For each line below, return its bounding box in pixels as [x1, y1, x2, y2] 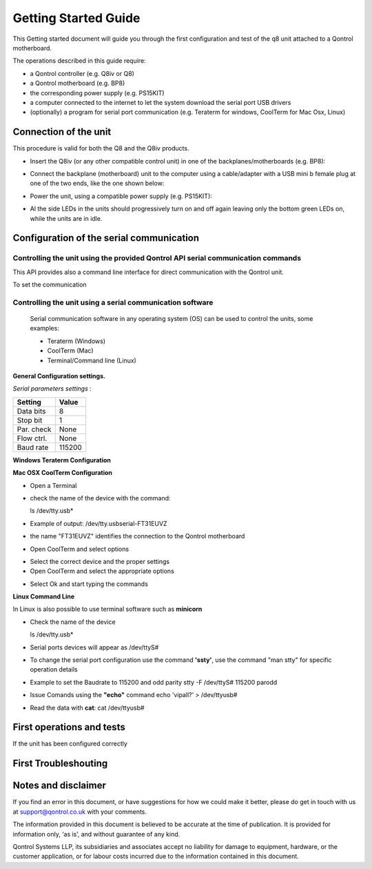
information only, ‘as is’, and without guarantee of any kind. [12, 830, 180, 838]
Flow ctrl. [17, 433, 48, 443]
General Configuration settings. [12, 371, 106, 380]
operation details [30, 665, 79, 674]
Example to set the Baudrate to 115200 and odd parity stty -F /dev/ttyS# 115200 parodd [30, 678, 278, 686]
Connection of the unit [12, 126, 112, 138]
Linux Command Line [12, 592, 75, 601]
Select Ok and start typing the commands [30, 580, 148, 588]
